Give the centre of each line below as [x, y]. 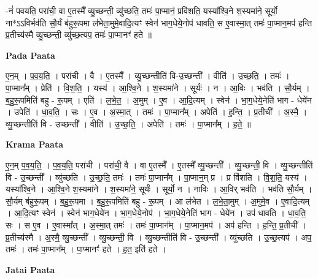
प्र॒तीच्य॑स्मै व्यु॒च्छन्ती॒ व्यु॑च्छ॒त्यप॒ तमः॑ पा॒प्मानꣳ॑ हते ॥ [79, 35]
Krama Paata [34, 144]
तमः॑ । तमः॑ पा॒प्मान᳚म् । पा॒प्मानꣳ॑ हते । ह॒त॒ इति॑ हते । [86, 249]
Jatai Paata [30, 269]
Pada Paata [30, 55]
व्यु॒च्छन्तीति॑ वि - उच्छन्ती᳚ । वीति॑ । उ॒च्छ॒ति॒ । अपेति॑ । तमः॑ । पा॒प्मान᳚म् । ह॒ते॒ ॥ [128, 123]
